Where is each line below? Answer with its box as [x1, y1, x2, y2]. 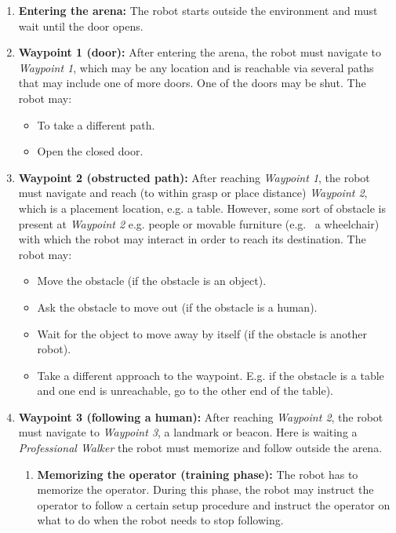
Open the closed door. [37, 143, 144, 159]
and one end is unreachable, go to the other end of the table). [37, 382, 333, 399]
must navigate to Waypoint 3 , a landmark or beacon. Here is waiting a [18, 424, 358, 440]
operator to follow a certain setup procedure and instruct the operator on [37, 496, 391, 513]
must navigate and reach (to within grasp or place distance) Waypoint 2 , [18, 184, 368, 201]
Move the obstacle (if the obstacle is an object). [37, 272, 267, 289]
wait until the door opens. [18, 17, 144, 34]
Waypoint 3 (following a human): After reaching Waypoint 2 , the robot [18, 408, 383, 425]
